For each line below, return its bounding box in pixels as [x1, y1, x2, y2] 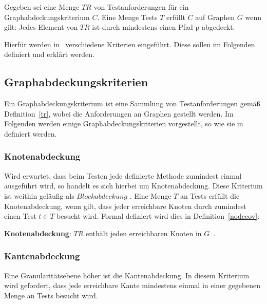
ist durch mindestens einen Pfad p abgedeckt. [92, 22, 235, 32]
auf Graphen [195, 11, 235, 22]
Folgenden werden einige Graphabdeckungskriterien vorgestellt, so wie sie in [4, 118, 243, 129]
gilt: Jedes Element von [4, 22, 78, 32]
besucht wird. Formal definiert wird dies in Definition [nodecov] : [56, 211, 260, 221]
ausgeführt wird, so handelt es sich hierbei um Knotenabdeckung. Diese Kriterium [4, 180, 263, 191]
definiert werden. [4, 128, 57, 139]
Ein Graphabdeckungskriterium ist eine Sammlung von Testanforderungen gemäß [4, 98, 260, 109]
